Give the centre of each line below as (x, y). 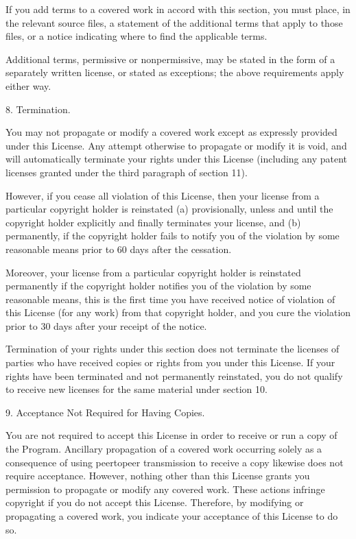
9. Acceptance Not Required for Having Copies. (105, 412)
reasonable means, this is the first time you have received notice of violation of (170, 299)
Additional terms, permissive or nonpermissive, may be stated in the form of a (170, 59)
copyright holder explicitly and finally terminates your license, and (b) (153, 222)
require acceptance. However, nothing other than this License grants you (158, 476)
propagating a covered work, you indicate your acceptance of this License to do (172, 516)
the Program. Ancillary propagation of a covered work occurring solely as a (164, 449)
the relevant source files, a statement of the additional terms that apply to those (174, 22)
